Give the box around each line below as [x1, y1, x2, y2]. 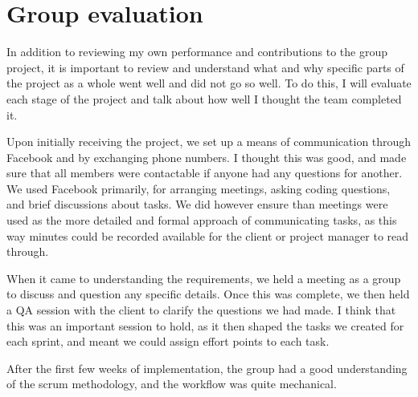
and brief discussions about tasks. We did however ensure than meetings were [6, 196, 388, 213]
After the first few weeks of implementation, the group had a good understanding [6, 359, 408, 376]
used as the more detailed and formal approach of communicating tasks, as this [6, 212, 397, 229]
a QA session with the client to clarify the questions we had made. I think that [6, 302, 396, 318]
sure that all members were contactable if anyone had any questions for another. [6, 164, 403, 181]
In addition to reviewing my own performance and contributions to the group [6, 43, 387, 60]
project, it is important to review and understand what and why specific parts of [6, 59, 404, 75]
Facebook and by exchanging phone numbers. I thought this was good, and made [6, 148, 407, 165]
